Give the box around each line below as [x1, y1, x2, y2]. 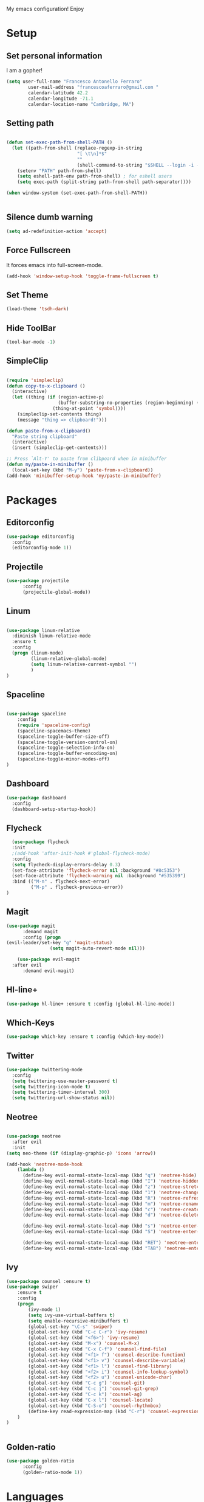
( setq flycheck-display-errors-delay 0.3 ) [12, 861, 121, 867]
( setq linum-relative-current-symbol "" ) [30, 661, 137, 667]
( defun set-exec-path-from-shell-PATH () [6, 139, 113, 145]
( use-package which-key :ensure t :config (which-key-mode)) [6, 1034, 165, 1040]
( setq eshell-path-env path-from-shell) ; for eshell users [17, 173, 172, 179]
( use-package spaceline [6, 711, 67, 717]
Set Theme [6, 290, 49, 300]
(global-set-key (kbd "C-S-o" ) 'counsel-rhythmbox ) [28, 1402, 162, 1409]
